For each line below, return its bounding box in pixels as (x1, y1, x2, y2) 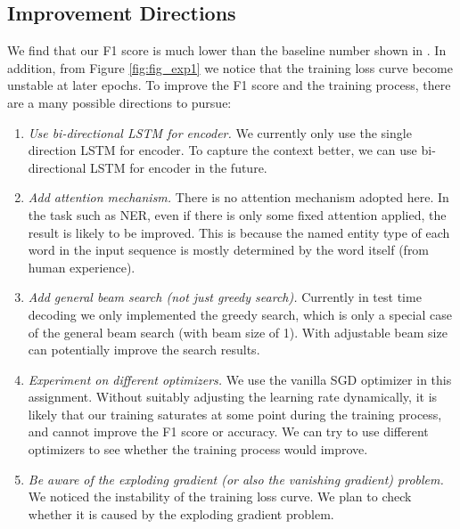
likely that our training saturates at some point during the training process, (28, 404, 442, 423)
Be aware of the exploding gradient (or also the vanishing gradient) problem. (28, 469, 444, 488)
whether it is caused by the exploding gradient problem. (28, 504, 334, 523)
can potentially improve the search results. (28, 340, 260, 359)
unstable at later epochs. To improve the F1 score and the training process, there (7, 76, 451, 94)
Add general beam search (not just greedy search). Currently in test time (28, 288, 422, 306)
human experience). (28, 257, 136, 276)
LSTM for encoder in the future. (90, 158, 267, 176)
